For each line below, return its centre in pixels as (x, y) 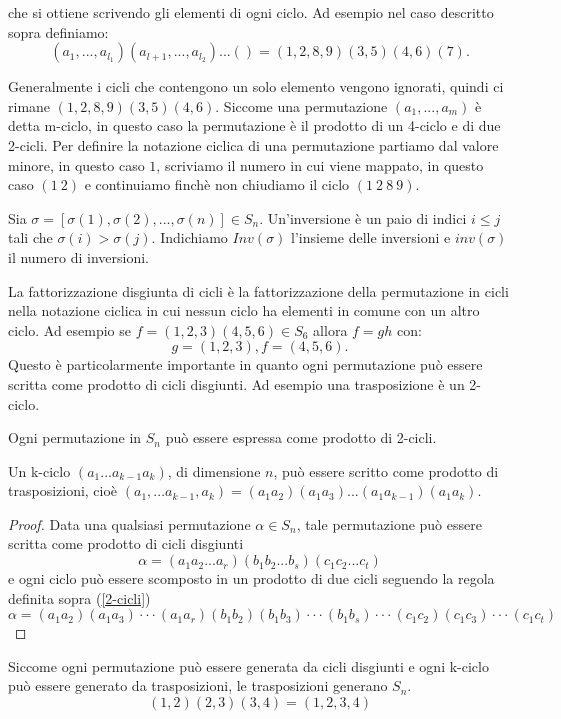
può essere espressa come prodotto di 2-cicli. (301, 437)
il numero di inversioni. (78, 256)
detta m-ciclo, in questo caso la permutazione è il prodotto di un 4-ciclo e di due (254, 125)
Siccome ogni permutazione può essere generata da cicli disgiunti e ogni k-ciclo (248, 665)
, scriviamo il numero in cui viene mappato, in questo (320, 164)
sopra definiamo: (58, 31)
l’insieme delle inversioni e (371, 237)
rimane (29, 105)
